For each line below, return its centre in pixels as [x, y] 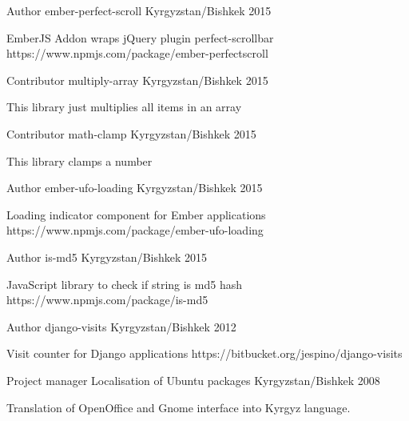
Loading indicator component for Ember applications [136, 214]
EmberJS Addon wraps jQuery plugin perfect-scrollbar [140, 37]
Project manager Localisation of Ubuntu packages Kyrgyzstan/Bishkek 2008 [193, 380]
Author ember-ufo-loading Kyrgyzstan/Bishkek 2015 [135, 188]
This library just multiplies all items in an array [124, 107]
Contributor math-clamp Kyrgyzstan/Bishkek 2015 [131, 133]
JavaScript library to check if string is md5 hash [124, 284]
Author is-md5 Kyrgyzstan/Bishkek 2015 [107, 257]
